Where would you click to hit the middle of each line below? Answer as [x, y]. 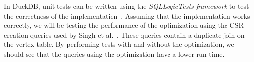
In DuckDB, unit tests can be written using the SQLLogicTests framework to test [127, 6]
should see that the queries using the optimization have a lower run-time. [114, 53]
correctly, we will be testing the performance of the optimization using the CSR [124, 25]
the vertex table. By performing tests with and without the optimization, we [119, 44]
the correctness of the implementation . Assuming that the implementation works [127, 15]
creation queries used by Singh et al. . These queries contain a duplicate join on [124, 34]
